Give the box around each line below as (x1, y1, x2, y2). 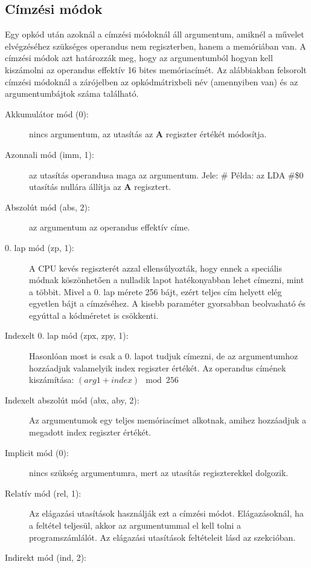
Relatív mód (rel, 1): (5, 486, 82, 499)
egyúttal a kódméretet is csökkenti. (29, 308, 159, 321)
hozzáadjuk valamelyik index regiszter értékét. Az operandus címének (29, 361, 286, 374)
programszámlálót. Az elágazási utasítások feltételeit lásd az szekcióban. (29, 530, 296, 543)
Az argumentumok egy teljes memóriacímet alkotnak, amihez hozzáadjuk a (29, 414, 307, 426)
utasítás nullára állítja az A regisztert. (29, 180, 171, 193)
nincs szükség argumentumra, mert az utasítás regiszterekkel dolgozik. (29, 466, 289, 479)
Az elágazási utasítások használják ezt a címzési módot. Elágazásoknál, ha (29, 507, 304, 520)
